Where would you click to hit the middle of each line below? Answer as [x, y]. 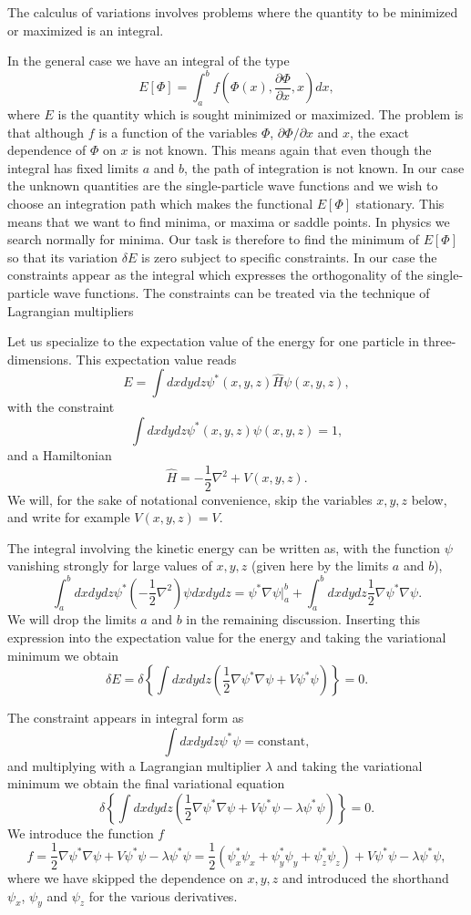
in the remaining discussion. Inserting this [303, 619]
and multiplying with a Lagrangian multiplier [134, 765]
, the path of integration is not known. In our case [324, 167]
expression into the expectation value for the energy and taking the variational [227, 637]
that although [46, 132]
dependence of [47, 150]
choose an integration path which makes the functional [160, 204]
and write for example [69, 517]
